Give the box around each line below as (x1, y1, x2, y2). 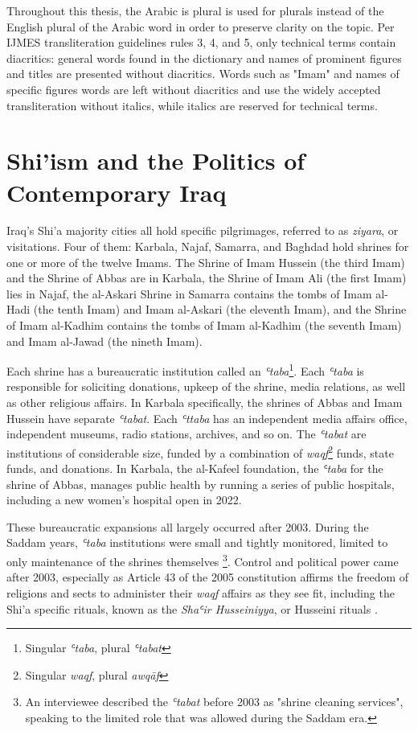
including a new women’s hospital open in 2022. (6, 491, 242, 508)
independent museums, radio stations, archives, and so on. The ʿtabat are (6, 425, 367, 442)
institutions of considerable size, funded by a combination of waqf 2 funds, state (6, 441, 394, 461)
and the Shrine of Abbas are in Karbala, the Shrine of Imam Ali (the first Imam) (6, 269, 407, 286)
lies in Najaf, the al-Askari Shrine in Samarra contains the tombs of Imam (6, 285, 372, 302)
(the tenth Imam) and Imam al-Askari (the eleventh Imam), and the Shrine (33, 301, 407, 318)
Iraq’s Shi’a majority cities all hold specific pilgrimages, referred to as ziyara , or (6, 222, 399, 239)
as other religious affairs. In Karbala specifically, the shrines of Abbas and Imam (6, 394, 403, 411)
